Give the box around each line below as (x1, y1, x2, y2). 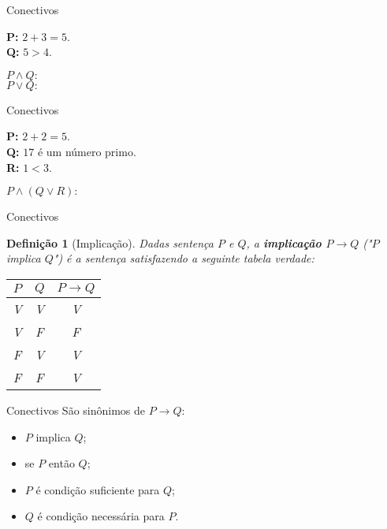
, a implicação (246, 234, 322, 251)
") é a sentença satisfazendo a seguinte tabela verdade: (53, 250, 314, 266)
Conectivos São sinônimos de (6, 401, 146, 418)
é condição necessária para (37, 508, 165, 524)
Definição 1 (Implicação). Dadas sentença (6, 234, 214, 251)
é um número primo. (37, 143, 136, 159)
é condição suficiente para (35, 481, 160, 497)
